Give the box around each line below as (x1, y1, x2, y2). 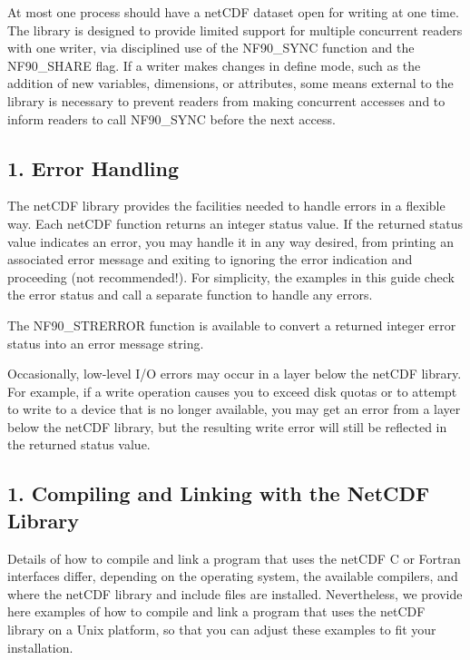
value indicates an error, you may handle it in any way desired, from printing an (7, 231, 454, 251)
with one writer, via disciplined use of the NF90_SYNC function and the (7, 38, 415, 57)
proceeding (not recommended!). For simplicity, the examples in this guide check (7, 267, 455, 286)
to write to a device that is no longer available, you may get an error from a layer (7, 399, 461, 419)
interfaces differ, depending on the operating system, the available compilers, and (7, 566, 458, 586)
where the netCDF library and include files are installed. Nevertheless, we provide (7, 584, 463, 603)
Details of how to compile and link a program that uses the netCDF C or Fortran (7, 548, 461, 567)
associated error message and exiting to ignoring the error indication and (7, 250, 413, 269)
